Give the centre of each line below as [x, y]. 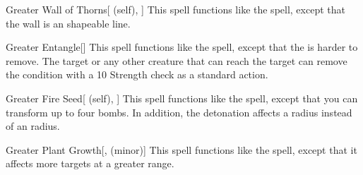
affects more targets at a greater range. [90, 163]
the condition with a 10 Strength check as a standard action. [137, 74]
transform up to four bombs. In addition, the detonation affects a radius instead [179, 112]
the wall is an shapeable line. [68, 23]
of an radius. [33, 126]
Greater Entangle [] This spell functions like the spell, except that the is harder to [182, 47]
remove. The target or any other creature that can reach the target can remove [177, 60]
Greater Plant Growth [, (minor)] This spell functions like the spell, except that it [181, 149]
